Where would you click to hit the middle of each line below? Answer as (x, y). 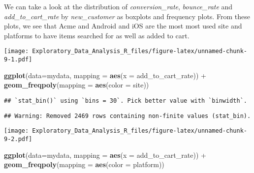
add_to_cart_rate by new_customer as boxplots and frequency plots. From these (127, 16)
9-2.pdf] (18, 139)
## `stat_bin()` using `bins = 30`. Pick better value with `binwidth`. (126, 101)
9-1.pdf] (18, 60)
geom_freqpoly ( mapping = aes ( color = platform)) (84, 164)
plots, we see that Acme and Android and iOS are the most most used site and (123, 26)
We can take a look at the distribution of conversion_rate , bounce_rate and (118, 6)
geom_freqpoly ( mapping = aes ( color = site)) (77, 85)
